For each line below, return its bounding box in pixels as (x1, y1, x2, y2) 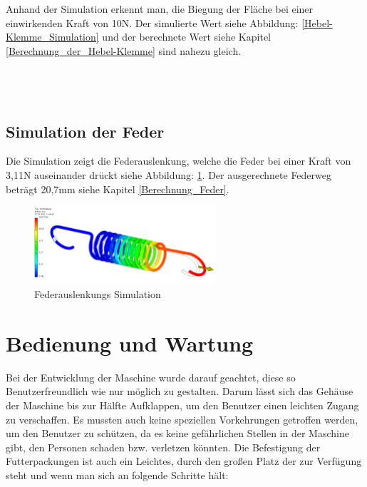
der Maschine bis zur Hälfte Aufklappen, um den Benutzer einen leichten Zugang (6, 397, 359, 412)
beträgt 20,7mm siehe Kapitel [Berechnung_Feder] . (6, 181, 229, 196)
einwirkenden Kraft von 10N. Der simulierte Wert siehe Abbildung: (6, 15, 299, 30)
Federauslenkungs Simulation (34, 287, 161, 302)
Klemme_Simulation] (6, 29, 99, 44)
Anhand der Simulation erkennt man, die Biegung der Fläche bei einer (6, 1, 314, 16)
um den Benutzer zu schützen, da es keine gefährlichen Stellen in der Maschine (6, 426, 349, 441)
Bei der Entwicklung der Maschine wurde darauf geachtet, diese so (6, 369, 296, 384)
